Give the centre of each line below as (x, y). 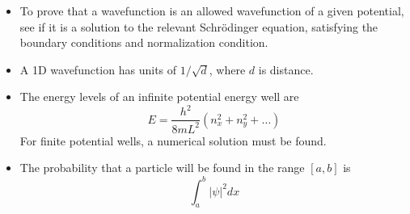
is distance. (286, 69)
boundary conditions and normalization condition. (144, 42)
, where (227, 69)
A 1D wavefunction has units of (98, 69)
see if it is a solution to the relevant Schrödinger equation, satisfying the (199, 26)
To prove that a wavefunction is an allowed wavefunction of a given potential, (212, 10)
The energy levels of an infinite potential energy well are (159, 97)
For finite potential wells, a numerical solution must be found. (173, 140)
